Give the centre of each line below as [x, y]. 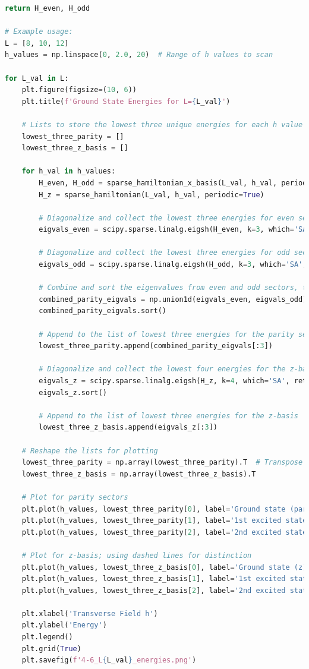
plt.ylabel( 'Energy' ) [64, 625]
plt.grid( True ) [51, 649]
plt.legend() [47, 637]
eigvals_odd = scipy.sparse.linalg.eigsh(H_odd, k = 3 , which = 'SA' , [173, 265]
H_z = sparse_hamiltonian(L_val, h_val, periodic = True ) [152, 195]
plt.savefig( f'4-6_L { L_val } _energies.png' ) [109, 660]
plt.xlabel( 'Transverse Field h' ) [90, 613]
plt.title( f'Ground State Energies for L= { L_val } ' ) [126, 101]
